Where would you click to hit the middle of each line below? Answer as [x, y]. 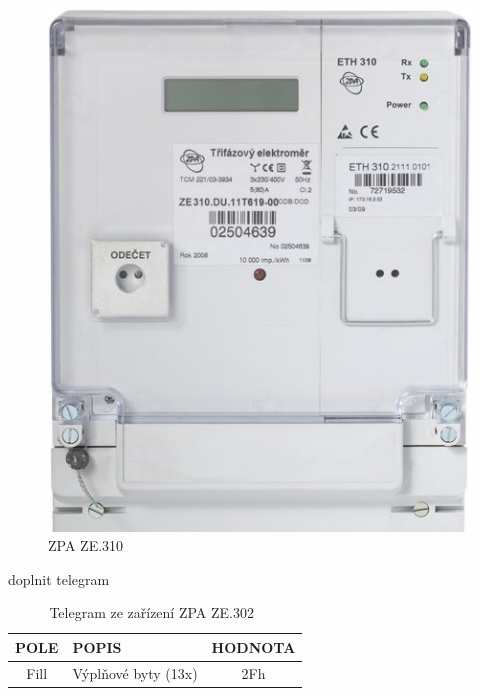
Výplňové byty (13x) [135, 672]
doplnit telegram [59, 578]
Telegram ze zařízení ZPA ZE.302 [151, 612]
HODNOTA [253, 646]
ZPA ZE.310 [86, 545]
